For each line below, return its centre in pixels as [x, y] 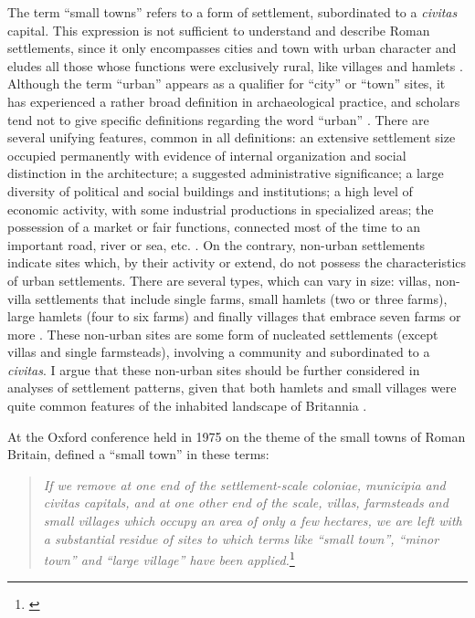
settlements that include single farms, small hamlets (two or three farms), [241, 298]
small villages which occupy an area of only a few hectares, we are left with [253, 521]
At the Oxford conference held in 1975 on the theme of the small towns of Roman [237, 436]
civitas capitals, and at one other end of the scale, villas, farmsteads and [246, 503]
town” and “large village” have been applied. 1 [169, 558]
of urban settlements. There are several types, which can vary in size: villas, [219, 280]
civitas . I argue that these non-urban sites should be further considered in [214, 369]
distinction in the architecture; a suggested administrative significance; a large [226, 173]
